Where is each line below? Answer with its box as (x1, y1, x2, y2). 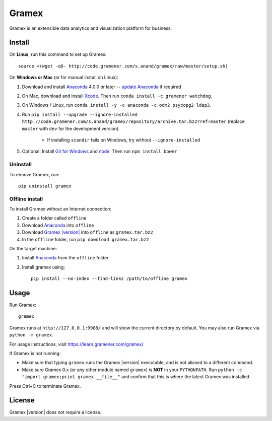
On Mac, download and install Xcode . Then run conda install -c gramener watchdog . (22, 93, 213, 99)
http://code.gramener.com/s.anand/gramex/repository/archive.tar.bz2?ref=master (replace (22, 118, 245, 124)
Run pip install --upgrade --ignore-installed (22, 111, 138, 117)
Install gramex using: (22, 264, 65, 270)
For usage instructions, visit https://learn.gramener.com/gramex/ (9, 341, 144, 347)
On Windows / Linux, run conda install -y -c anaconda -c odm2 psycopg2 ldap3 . (22, 102, 212, 108)
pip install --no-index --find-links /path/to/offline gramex (31, 276, 188, 282)
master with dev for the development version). (22, 125, 120, 131)
